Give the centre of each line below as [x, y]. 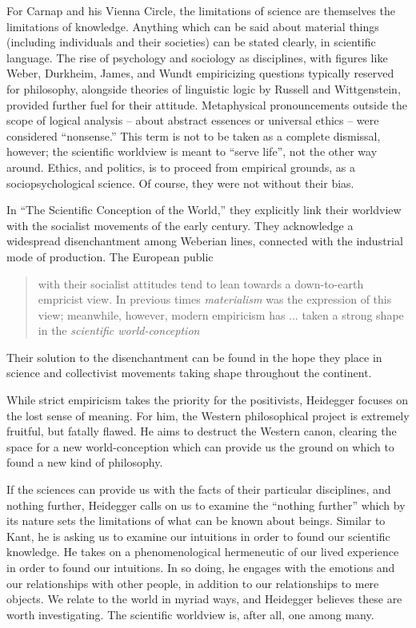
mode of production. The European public [110, 256]
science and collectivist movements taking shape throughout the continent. [189, 373]
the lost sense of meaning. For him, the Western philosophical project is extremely [208, 415]
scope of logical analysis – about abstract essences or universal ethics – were [193, 120]
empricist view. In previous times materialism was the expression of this [215, 299]
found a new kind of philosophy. [85, 462]
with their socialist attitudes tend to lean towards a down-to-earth [201, 283]
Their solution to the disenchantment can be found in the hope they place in [194, 357]
